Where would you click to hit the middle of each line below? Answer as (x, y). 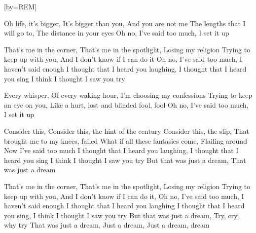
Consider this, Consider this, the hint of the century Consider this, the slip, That (127, 131)
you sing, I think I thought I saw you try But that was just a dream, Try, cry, (122, 215)
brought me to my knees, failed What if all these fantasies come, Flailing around (126, 140)
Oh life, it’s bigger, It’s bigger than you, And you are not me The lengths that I (125, 23)
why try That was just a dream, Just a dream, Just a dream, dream (107, 225)
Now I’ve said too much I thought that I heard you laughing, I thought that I (121, 150)
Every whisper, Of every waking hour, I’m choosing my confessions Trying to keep (128, 95)
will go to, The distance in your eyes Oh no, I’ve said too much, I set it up (117, 33)
